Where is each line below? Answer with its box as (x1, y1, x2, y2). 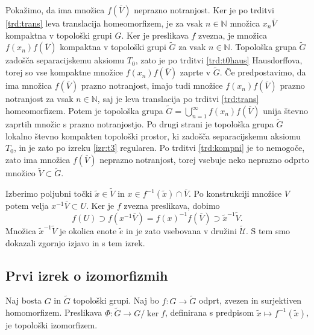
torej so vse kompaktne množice (5, 66, 123, 78)
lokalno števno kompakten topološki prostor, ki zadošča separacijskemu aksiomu (5, 129, 301, 142)
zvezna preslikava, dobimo (124, 199, 220, 212)
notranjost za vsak (5, 92, 74, 105)
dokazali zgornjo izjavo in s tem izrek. (5, 236, 145, 249)
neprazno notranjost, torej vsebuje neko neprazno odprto (99, 153, 309, 166)
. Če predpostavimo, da (219, 66, 306, 78)
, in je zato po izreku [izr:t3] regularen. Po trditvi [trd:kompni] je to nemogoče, (13, 141, 305, 154)
